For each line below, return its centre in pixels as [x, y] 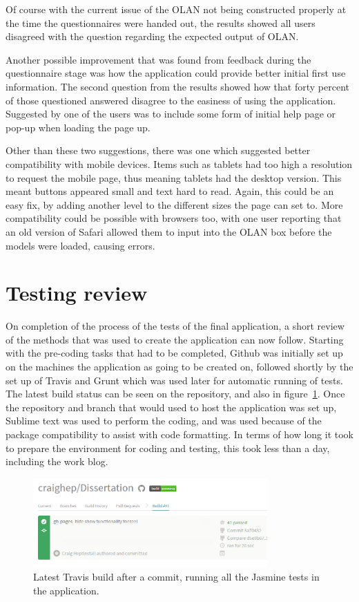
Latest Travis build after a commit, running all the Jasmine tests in [176, 577]
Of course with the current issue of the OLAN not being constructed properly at [176, 9]
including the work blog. [57, 461]
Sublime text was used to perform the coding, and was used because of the [164, 421]
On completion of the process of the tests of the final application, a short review [175, 326]
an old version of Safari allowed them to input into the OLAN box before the [169, 231]
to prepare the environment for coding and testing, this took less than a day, [168, 448]
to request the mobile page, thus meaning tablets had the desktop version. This [174, 177]
